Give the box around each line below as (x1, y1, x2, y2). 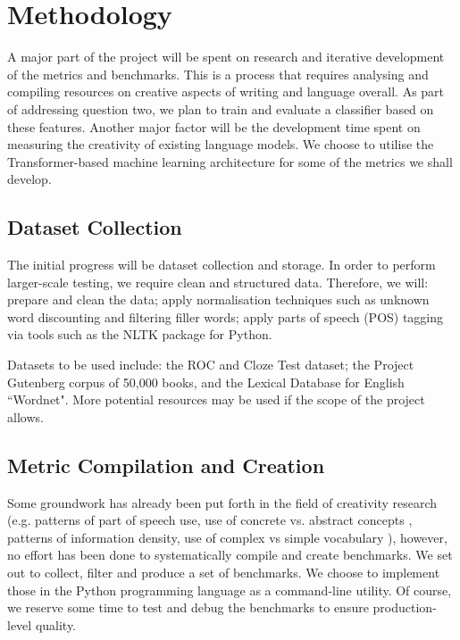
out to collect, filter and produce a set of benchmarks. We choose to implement (7, 563, 440, 581)
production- (372, 598, 437, 617)
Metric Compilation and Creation (7, 451, 325, 478)
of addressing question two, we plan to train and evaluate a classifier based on (7, 99, 434, 118)
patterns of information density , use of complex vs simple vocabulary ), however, (7, 528, 447, 546)
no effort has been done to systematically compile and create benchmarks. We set (7, 545, 453, 564)
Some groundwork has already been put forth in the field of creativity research (7, 493, 438, 511)
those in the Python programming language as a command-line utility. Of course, (7, 580, 452, 599)
